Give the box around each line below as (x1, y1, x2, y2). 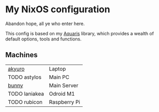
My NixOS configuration (5, 4, 110, 15)
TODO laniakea (8, 90, 45, 97)
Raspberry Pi (49, 98, 81, 105)
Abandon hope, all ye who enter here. (5, 20, 85, 27)
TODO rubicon (8, 98, 43, 105)
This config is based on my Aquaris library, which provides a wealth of (5, 30, 154, 36)
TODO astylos (8, 73, 42, 80)
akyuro (8, 65, 25, 72)
